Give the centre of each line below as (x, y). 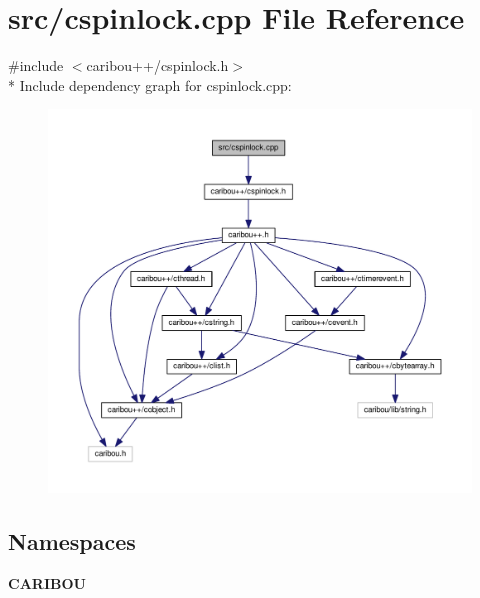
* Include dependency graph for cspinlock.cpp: (150, 84)
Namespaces (72, 541)
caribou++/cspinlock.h (157, 65)
